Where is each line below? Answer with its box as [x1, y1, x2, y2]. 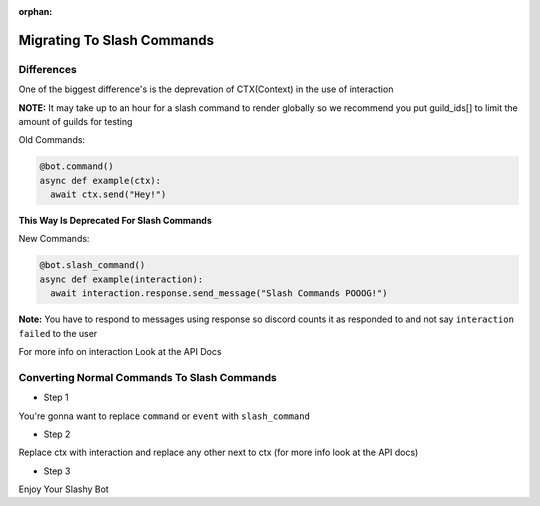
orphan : [18, 6, 53, 17]
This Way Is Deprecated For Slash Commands [18, 215, 212, 227]
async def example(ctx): [39, 175, 162, 186]
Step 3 [43, 465, 71, 477]
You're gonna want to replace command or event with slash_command [18, 410, 310, 422]
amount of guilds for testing [18, 115, 133, 127]
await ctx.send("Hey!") [50, 189, 167, 200]
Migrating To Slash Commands [18, 31, 215, 49]
